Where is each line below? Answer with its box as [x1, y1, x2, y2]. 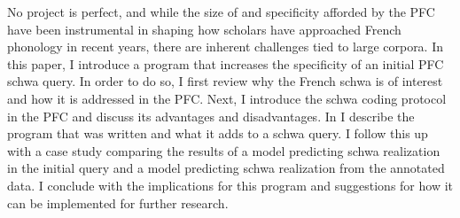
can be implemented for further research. [7, 193, 229, 212]
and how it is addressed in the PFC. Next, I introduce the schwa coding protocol [7, 89, 447, 107]
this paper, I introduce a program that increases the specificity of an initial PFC [7, 54, 444, 73]
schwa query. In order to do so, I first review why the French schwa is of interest [7, 72, 443, 90]
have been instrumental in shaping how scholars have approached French [7, 19, 402, 38]
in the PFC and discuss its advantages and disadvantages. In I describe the [7, 106, 415, 125]
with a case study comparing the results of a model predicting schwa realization [7, 141, 441, 160]
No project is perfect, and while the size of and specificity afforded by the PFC [7, 3, 435, 20]
